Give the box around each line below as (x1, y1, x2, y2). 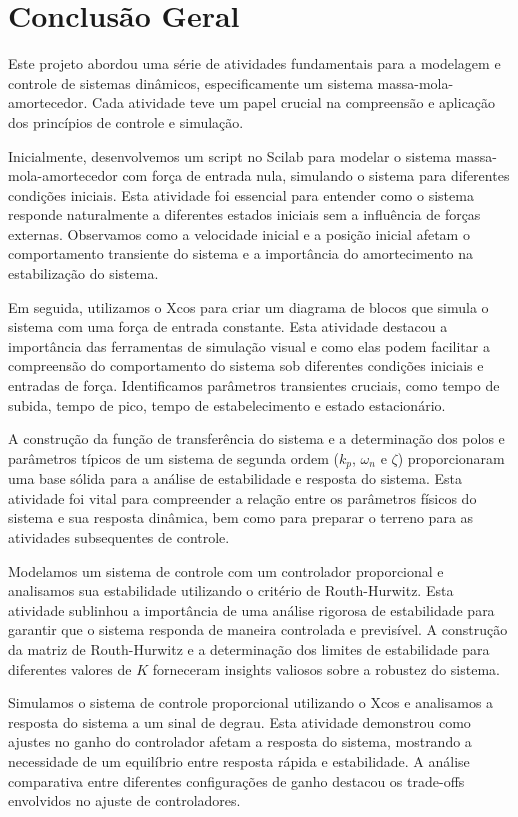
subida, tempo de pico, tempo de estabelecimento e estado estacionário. (8, 394, 446, 415)
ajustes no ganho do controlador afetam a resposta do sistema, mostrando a (8, 731, 472, 752)
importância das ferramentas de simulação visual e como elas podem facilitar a (8, 335, 490, 356)
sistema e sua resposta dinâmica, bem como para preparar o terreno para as (8, 507, 474, 528)
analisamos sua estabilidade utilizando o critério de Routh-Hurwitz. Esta (8, 580, 454, 601)
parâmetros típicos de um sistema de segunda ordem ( (8, 447, 340, 468)
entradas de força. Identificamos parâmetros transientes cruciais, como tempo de (8, 375, 500, 396)
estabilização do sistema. (8, 263, 159, 284)
